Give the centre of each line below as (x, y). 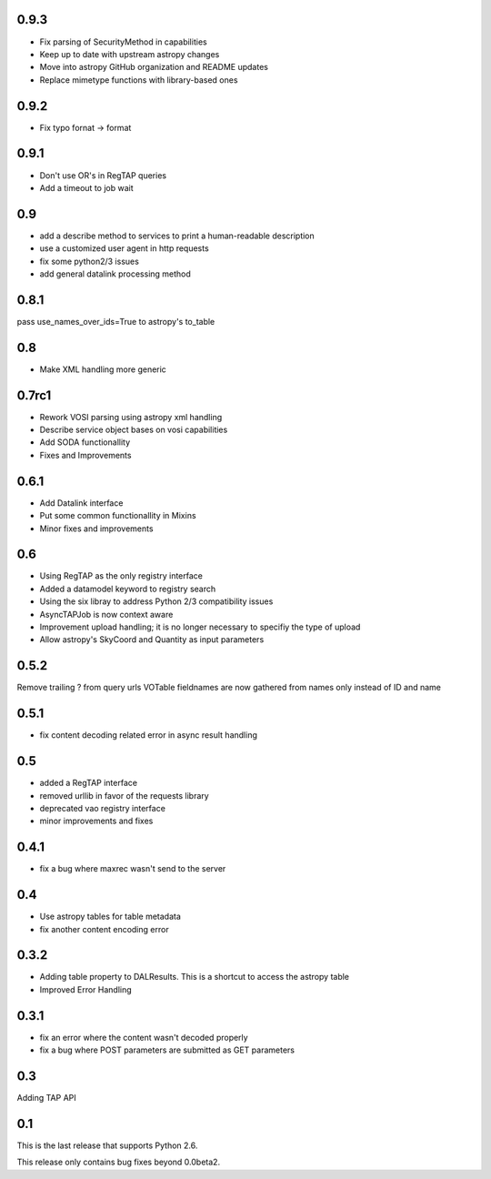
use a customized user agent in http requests (124, 248)
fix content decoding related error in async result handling (149, 735)
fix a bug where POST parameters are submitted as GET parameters (167, 1050)
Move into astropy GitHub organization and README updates (154, 67)
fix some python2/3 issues (90, 261)
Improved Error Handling (85, 989)
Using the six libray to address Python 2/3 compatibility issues (156, 601)
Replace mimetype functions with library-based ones (139, 80)
